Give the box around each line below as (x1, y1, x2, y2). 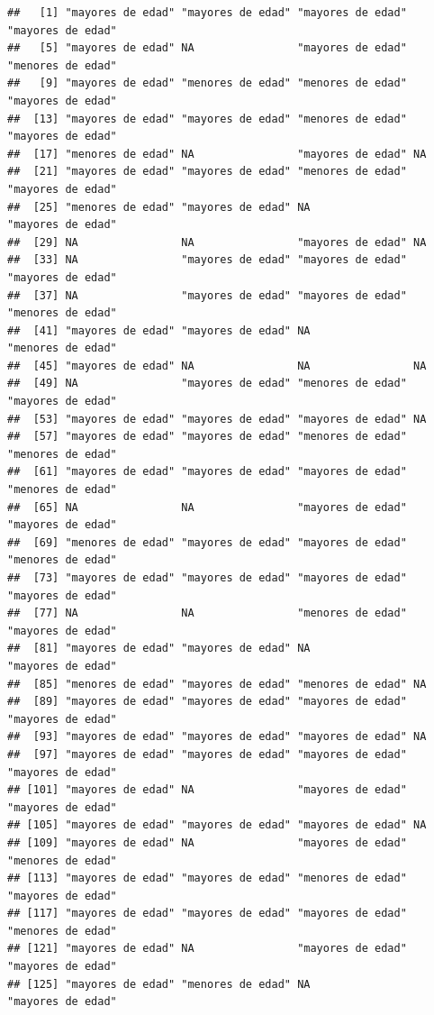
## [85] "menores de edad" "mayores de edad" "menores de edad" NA (7, 677, 427, 690)
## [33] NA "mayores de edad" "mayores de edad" (7, 253, 407, 267)
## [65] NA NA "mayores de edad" (7, 500, 407, 514)
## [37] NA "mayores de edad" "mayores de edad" (7, 288, 407, 302)
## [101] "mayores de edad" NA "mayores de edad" (7, 783, 407, 797)
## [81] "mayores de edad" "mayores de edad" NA (7, 642, 311, 655)
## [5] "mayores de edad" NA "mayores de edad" (7, 41, 407, 55)
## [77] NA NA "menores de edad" (7, 607, 407, 620)
